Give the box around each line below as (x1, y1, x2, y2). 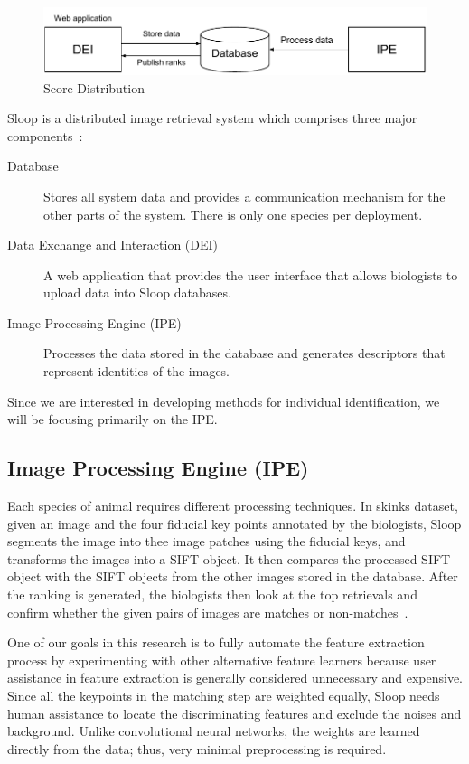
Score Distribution (43, 78, 145, 97)
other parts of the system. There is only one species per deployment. (43, 204, 423, 223)
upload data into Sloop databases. (43, 283, 231, 302)
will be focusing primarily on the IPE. (7, 410, 218, 429)
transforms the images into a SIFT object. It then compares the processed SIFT (7, 549, 451, 568)
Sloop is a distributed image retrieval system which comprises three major (7, 108, 417, 127)
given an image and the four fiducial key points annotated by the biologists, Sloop (7, 514, 462, 533)
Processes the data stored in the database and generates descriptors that (43, 344, 446, 363)
